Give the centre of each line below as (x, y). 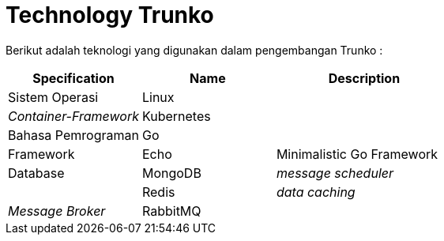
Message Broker (57, 211)
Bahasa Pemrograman (73, 135)
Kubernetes (176, 116)
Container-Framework (73, 116)
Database (36, 173)
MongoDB (171, 173)
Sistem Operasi (53, 97)
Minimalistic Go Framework (357, 154)
